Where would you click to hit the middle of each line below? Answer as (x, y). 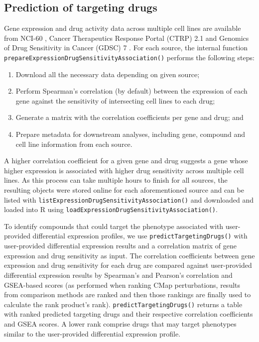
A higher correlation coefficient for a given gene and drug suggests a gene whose (126, 161)
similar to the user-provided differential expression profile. (92, 333)
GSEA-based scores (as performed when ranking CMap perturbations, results (122, 285)
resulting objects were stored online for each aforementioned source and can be (124, 189)
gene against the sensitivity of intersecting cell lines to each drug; (115, 100)
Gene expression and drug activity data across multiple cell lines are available (123, 28)
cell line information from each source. (74, 144)
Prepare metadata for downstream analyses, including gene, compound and (130, 134)
